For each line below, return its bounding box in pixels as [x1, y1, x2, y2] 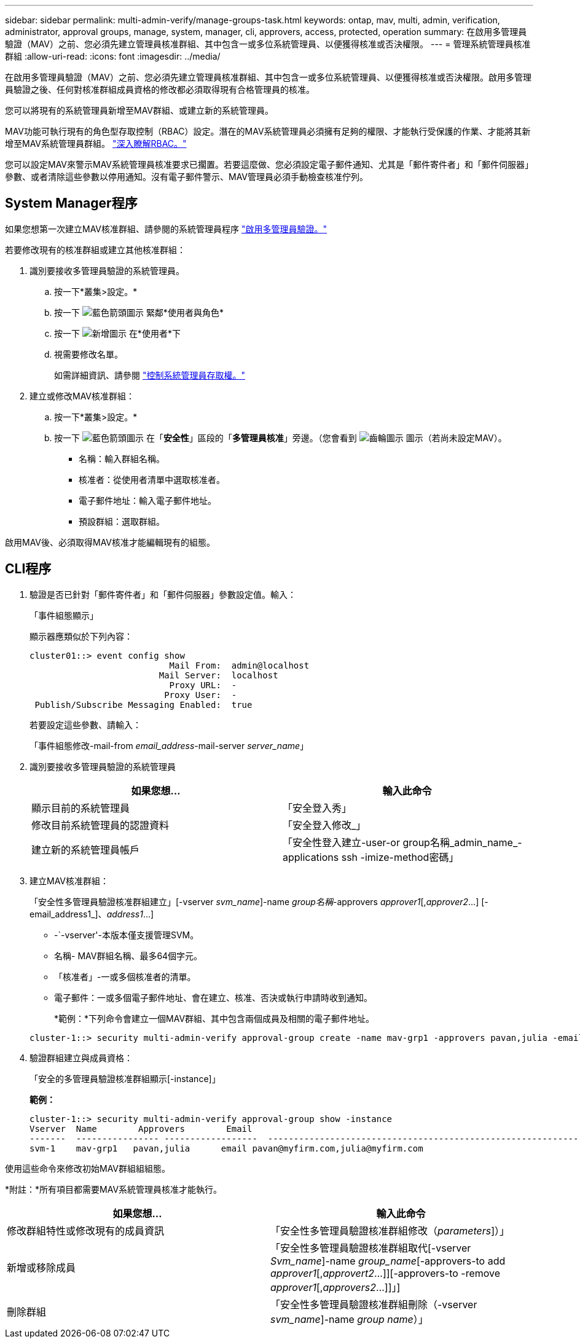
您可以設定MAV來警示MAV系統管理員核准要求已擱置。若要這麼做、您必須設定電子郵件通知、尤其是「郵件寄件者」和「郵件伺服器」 [5, 159, 534, 170]
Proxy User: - [164, 689, 237, 700]
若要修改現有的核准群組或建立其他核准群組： [5, 244, 186, 255]
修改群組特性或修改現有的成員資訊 [7, 1224, 165, 1237]
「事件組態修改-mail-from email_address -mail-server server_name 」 [29, 740, 309, 751]
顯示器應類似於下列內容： [29, 630, 133, 642]
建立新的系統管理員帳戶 [31, 843, 140, 856]
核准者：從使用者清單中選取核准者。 [79, 474, 225, 485]
